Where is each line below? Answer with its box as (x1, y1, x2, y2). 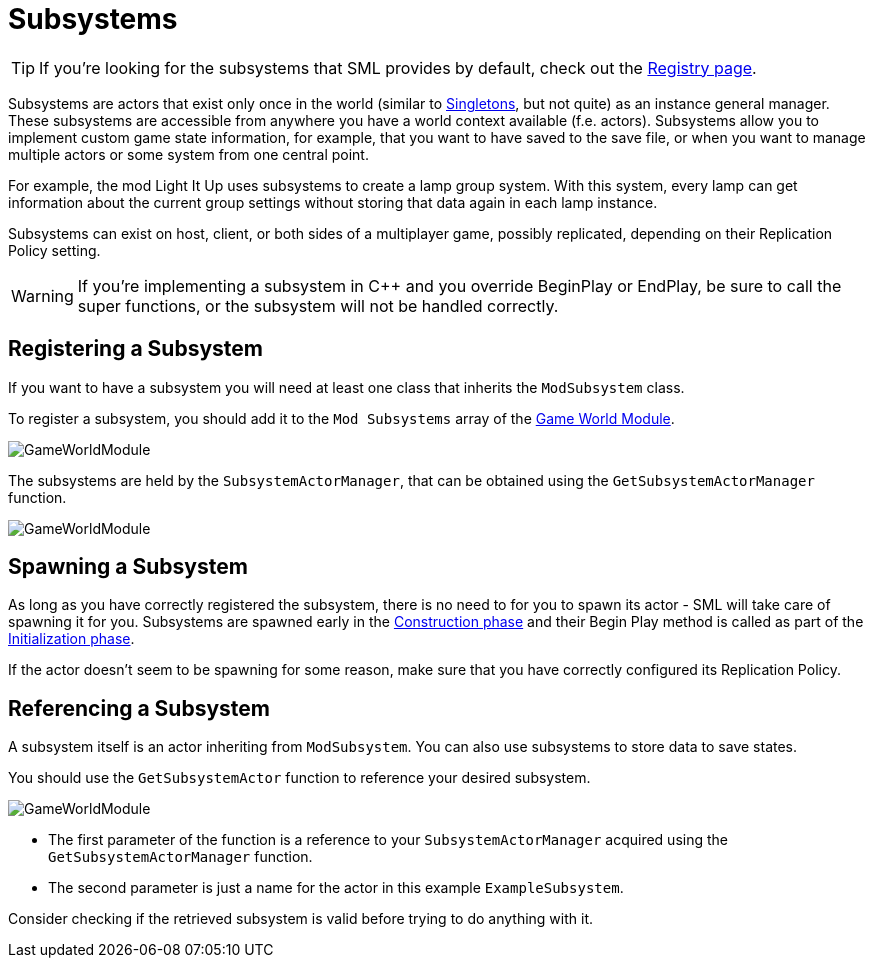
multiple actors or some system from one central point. (8, 145, 369, 163)
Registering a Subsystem (8, 336, 263, 362)
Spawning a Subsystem (8, 554, 248, 580)
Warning (11, 285, 74, 306)
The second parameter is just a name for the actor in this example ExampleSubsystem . (48, 879, 624, 897)
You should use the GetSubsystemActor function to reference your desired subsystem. (8, 769, 591, 787)
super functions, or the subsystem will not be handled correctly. (77, 295, 559, 316)
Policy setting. (8, 241, 101, 259)
